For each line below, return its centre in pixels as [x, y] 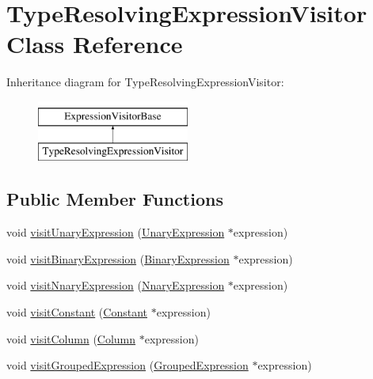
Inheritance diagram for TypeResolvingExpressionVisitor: [145, 82]
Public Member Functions [115, 199]
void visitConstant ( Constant [77, 312]
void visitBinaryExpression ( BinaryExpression [118, 258]
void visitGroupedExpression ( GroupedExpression [128, 365]
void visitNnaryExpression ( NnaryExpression [116, 285]
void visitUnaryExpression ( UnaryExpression [116, 232]
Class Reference [95, 44]
